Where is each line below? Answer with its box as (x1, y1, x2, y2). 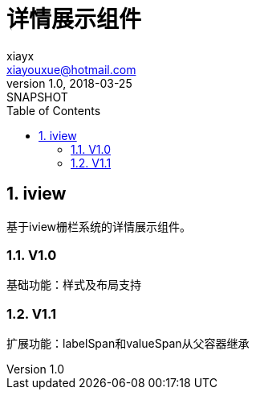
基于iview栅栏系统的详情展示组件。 (6, 219, 192, 233)
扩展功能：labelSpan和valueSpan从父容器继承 (6, 336, 250, 351)
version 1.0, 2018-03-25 (6, 76, 132, 90)
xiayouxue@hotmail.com (6, 62, 136, 76)
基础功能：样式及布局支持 (6, 278, 141, 292)
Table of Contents (6, 103, 101, 118)
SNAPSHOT (6, 89, 68, 104)
